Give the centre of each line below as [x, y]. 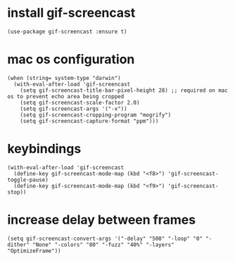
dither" [19, 245]
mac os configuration [71, 59]
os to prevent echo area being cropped [66, 96]
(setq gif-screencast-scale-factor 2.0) [80, 102]
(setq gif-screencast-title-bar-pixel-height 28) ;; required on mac [124, 90]
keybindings [44, 149]
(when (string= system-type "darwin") [64, 78]
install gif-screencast [71, 13]
